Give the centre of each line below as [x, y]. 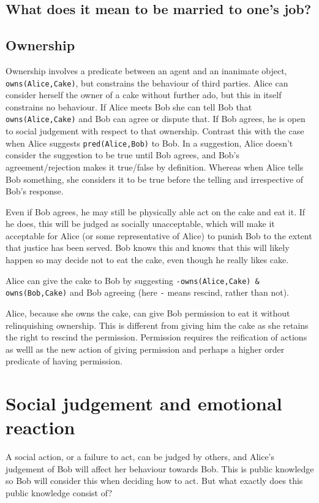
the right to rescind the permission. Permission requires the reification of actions [156, 337]
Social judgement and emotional [144, 403]
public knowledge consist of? [59, 493]
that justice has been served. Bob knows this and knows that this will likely [148, 248]
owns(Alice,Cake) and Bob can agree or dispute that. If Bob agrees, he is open [156, 119]
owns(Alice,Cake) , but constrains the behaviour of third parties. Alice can [147, 83]
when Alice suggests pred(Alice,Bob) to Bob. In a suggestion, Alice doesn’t [149, 143]
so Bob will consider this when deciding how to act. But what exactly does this [154, 481]
